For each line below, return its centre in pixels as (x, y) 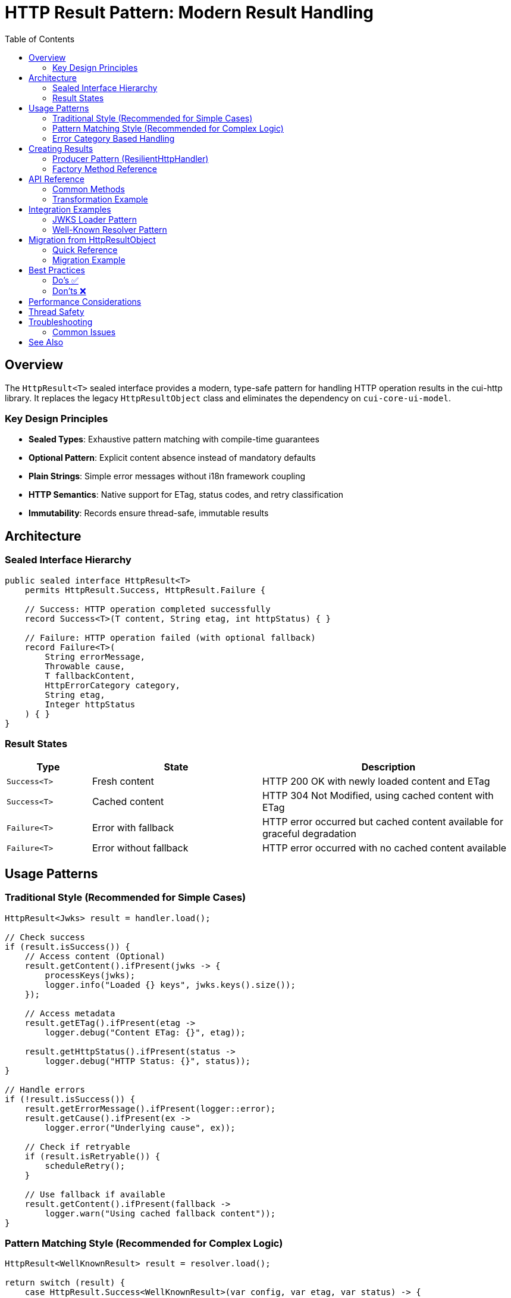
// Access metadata (70, 1013)
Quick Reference (85, 249)
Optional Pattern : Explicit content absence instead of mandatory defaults (172, 458)
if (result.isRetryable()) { (93, 1156)
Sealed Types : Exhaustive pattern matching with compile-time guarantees (174, 439)
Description (388, 767)
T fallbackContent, (90, 675)
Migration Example (89, 260)
